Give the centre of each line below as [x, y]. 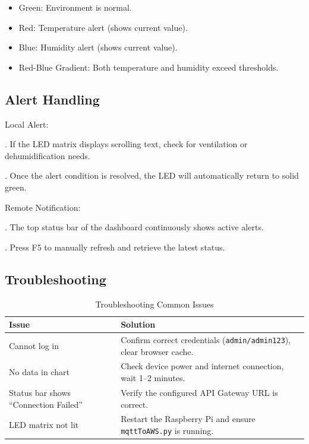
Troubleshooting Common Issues [154, 304]
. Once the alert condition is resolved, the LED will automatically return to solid [152, 175]
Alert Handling [52, 99]
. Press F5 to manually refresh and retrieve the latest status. [115, 247]
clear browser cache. [157, 351]
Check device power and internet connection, [202, 366]
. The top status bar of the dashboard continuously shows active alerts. [134, 227]
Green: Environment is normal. [75, 7]
